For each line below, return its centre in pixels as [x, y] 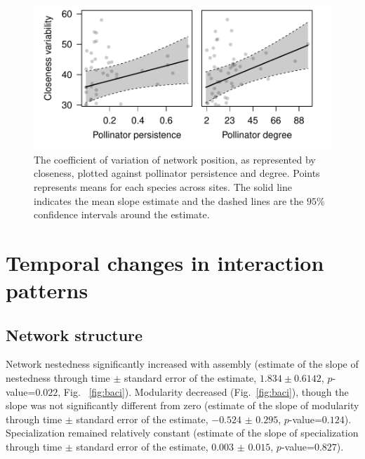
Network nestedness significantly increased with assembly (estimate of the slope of [182, 364]
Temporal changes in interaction [165, 262]
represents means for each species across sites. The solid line [163, 186]
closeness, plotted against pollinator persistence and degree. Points [177, 173]
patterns [47, 290]
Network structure [74, 334]
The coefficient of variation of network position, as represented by [175, 159]
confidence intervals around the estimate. [122, 214]
